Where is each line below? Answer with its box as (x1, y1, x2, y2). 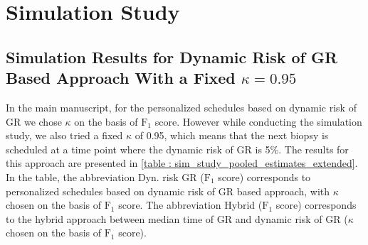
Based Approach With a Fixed (6, 67, 236, 89)
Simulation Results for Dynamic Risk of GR (6, 45, 338, 67)
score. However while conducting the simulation (154, 114, 362, 129)
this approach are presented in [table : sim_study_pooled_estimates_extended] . (6, 156, 358, 170)
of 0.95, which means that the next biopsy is (135, 128, 329, 143)
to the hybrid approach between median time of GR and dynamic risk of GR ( (6, 211, 348, 226)
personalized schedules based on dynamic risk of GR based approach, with (6, 183, 330, 198)
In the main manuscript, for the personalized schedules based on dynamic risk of (6, 99, 357, 114)
